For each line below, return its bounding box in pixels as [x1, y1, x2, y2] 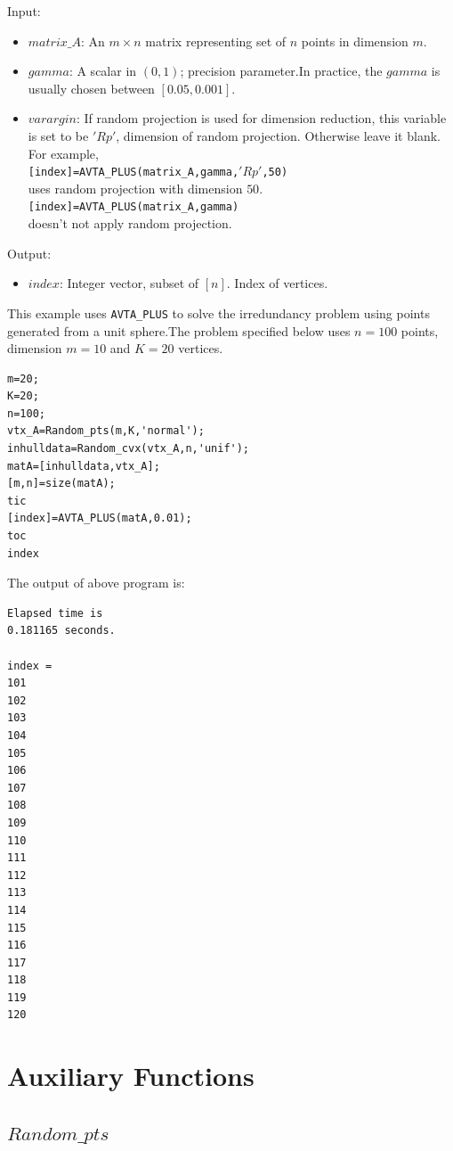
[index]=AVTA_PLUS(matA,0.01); [7, 512, 192, 525]
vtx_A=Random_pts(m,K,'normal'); [7, 424, 205, 438]
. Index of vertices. [226, 274, 328, 292]
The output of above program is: [7, 573, 185, 592]
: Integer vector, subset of [59, 274, 199, 292]
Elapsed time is [7, 606, 103, 620]
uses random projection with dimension [28, 178, 243, 197]
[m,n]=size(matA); [7, 477, 116, 490]
